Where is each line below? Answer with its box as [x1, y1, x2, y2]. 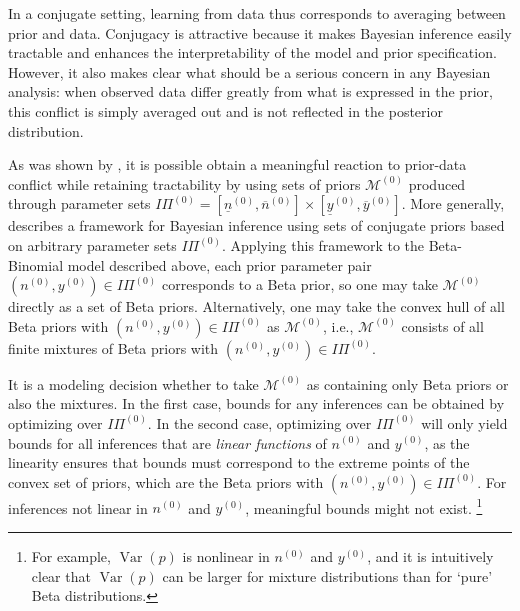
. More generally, [401, 193, 505, 214]
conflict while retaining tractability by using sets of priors [8, 173, 361, 194]
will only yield [421, 412, 508, 433]
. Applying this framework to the [222, 234, 425, 255]
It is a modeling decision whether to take [8, 373, 259, 394]
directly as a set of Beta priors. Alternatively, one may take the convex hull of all [8, 296, 505, 317]
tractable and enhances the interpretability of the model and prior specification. [8, 42, 497, 63]
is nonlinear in [182, 545, 270, 566]
